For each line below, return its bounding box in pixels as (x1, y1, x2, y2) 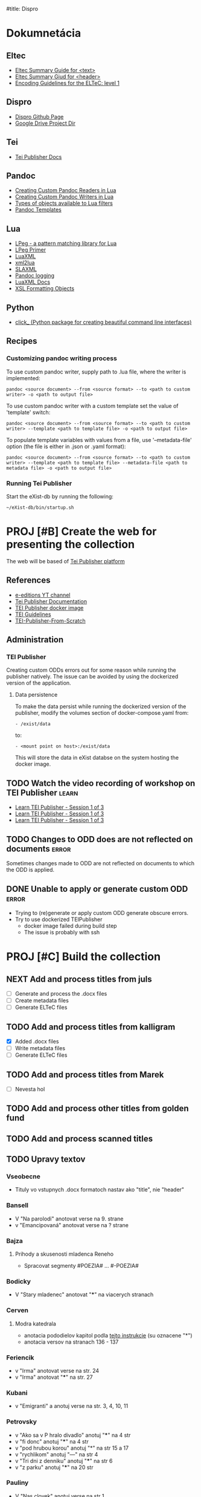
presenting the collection (6, 538, 135, 551)
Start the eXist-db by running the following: (6, 493, 113, 500)
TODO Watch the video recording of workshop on (6, 778, 196, 788)
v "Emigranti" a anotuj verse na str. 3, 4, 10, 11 (14, 1402, 129, 1410)
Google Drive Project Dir (14, 119, 75, 127)
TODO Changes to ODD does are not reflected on (6, 834, 193, 845)
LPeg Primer (14, 246, 46, 253)
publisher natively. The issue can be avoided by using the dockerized (6, 673, 179, 680)
